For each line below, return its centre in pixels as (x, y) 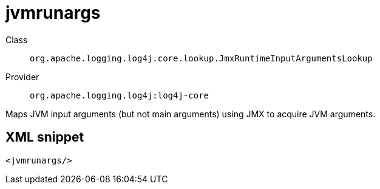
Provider (22, 77)
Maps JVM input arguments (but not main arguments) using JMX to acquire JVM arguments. (191, 114)
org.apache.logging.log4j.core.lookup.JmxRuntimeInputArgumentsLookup (201, 58)
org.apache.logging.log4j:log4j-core (120, 95)
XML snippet (45, 137)
